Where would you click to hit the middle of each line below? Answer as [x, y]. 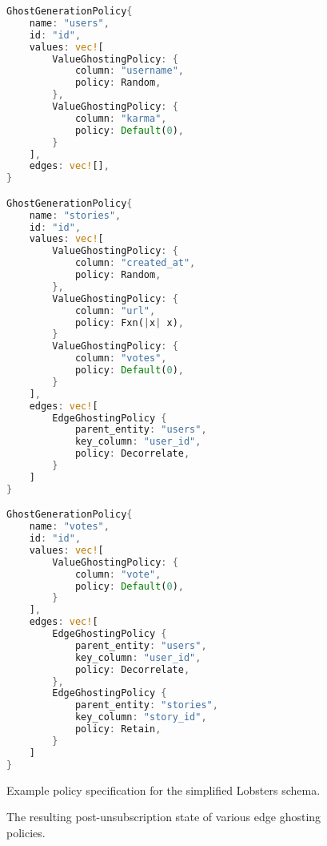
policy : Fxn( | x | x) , [129, 322]
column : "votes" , [121, 359]
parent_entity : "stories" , [146, 705]
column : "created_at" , [135, 263]
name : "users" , [69, 23]
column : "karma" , [121, 118]
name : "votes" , [69, 527]
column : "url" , [115, 310]
